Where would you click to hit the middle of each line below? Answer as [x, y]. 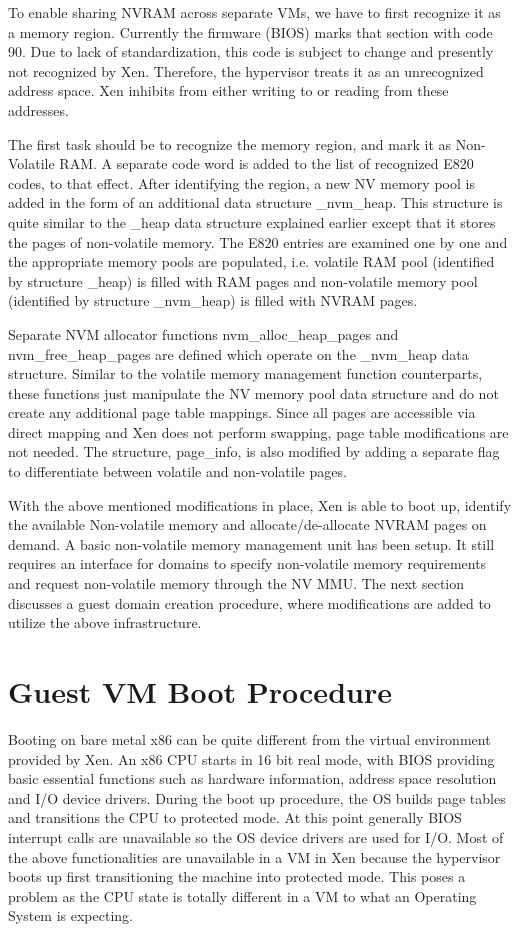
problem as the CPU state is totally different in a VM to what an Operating [242, 895]
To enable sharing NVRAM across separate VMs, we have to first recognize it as [254, 12]
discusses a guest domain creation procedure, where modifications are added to [249, 602]
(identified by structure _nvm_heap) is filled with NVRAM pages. [213, 300]
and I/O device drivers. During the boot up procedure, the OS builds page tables [257, 797]
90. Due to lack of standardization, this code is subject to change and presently [251, 51]
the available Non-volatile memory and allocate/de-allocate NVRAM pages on [247, 524]
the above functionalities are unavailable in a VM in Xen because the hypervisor [254, 856]
